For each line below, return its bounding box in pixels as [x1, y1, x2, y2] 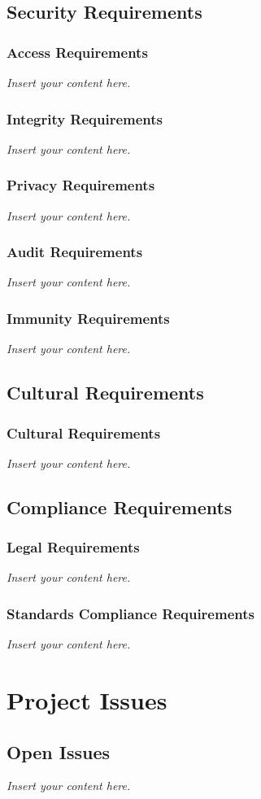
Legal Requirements [7, 537, 140, 557]
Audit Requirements [7, 242, 143, 262]
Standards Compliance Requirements [7, 603, 254, 623]
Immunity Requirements [7, 308, 170, 328]
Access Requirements [7, 41, 148, 62]
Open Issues [7, 739, 111, 764]
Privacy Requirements [7, 175, 155, 195]
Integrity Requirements [7, 108, 163, 129]
